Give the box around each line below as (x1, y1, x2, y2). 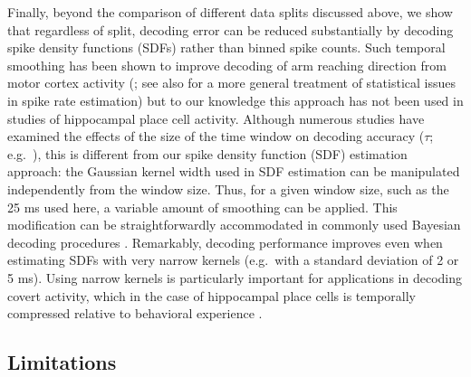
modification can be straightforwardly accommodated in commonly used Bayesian (7, 215, 461, 234)
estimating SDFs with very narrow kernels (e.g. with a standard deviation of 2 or (7, 250, 459, 269)
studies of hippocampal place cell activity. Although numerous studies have (7, 108, 425, 127)
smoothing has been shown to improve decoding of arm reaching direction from (7, 55, 447, 74)
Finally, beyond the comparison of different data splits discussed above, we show (7, 3, 453, 21)
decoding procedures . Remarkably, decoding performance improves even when (7, 232, 443, 251)
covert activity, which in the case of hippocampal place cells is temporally (7, 286, 417, 305)
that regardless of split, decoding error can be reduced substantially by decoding (7, 20, 454, 39)
